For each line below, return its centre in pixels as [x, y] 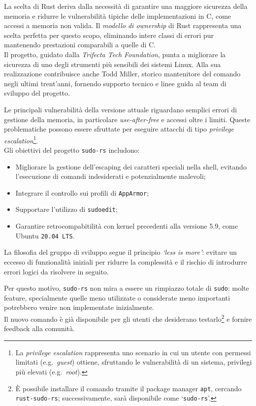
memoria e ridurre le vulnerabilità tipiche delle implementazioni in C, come [118, 16]
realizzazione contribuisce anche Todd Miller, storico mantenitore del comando [122, 74]
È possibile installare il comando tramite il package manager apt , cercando [128, 388]
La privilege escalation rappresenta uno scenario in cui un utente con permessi [133, 352]
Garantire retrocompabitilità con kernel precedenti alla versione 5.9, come [127, 226]
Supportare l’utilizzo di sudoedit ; [66, 209]
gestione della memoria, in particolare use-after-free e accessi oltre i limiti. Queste [127, 119]
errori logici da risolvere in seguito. [56, 271]
